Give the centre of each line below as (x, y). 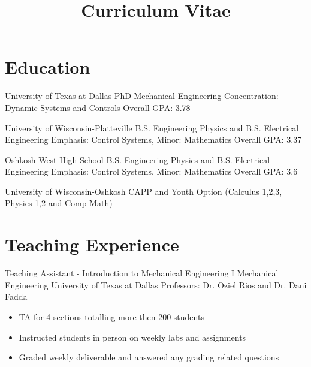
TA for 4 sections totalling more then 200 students (111, 316)
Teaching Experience (92, 244)
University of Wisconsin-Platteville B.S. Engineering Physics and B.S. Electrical (152, 127)
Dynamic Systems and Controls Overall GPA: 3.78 (98, 107)
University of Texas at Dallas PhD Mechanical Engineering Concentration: (142, 96)
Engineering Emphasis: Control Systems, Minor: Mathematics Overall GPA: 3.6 (151, 171)
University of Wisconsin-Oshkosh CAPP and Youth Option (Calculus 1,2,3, (144, 191)
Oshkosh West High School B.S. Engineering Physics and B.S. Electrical (138, 159)
